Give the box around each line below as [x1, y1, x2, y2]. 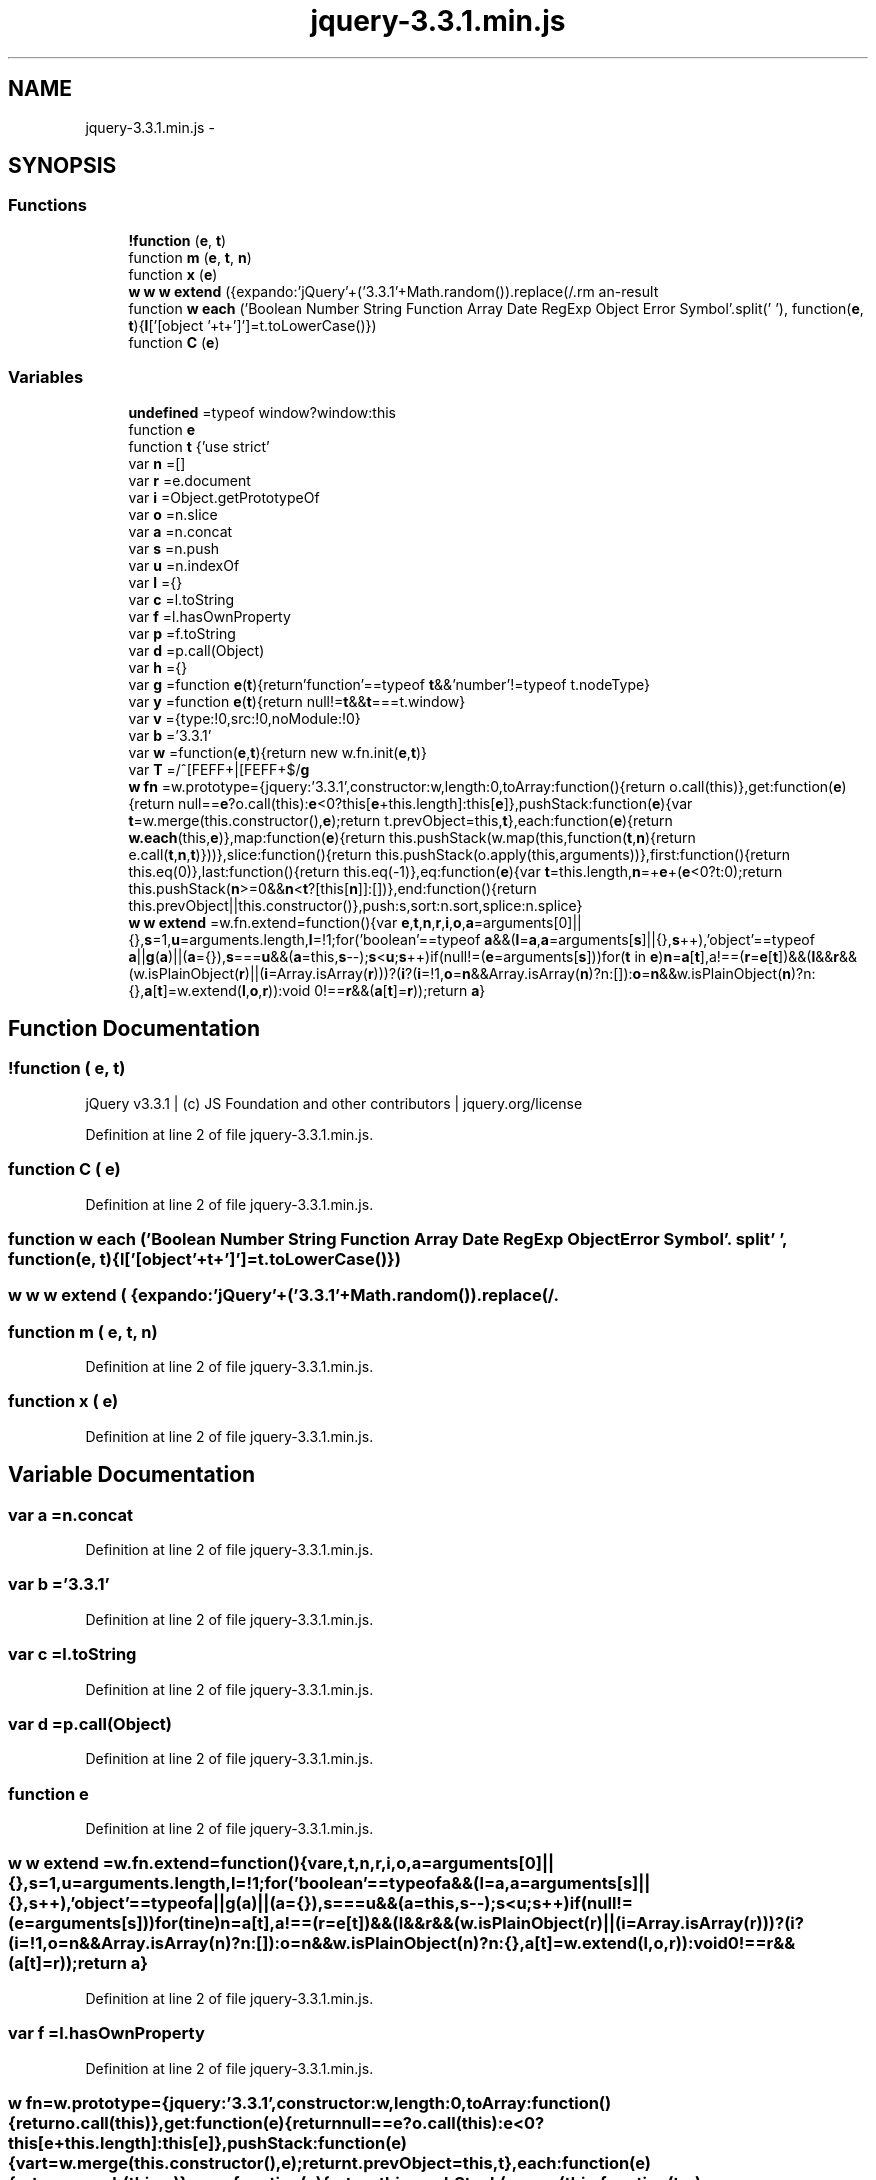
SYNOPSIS [8, 153, 117, 179]
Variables [8, 367, 84, 388]
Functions [8, 195, 87, 216]
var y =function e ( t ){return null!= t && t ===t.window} [128, 692, 466, 710]
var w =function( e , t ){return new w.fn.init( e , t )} [128, 743, 428, 761]
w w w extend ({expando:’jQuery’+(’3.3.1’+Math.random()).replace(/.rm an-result [128, 282, 659, 300]
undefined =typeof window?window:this [128, 403, 396, 421]
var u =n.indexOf [128, 556, 240, 574]
